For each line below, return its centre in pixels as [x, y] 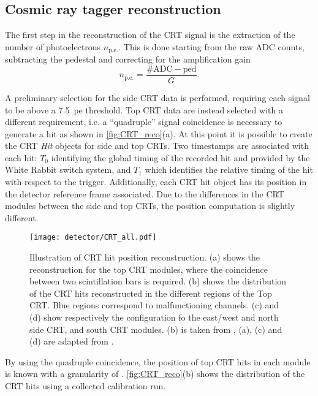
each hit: [21, 157]
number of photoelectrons [53, 46]
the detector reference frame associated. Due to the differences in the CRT [145, 193]
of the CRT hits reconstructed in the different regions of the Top [151, 293]
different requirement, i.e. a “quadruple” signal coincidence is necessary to [144, 122]
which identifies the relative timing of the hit [229, 169]
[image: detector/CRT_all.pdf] [93, 238]
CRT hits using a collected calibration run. [85, 386]
